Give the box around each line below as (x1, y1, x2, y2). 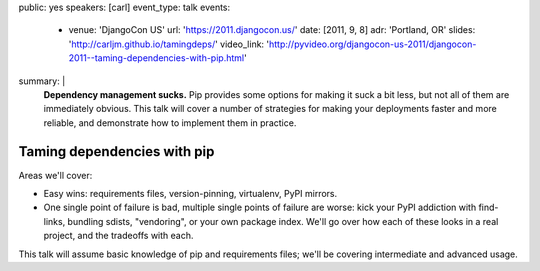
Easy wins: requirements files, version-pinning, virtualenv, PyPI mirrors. (43, 188, 338, 200)
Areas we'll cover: (18, 169, 93, 181)
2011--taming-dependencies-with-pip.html (68, 52, 245, 64)
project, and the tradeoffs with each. (43, 230, 194, 242)
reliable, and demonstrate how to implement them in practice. (43, 116, 297, 129)
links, (43, 215, 66, 227)
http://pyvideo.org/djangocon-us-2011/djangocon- (268, 38, 477, 50)
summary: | (18, 75, 66, 87)
